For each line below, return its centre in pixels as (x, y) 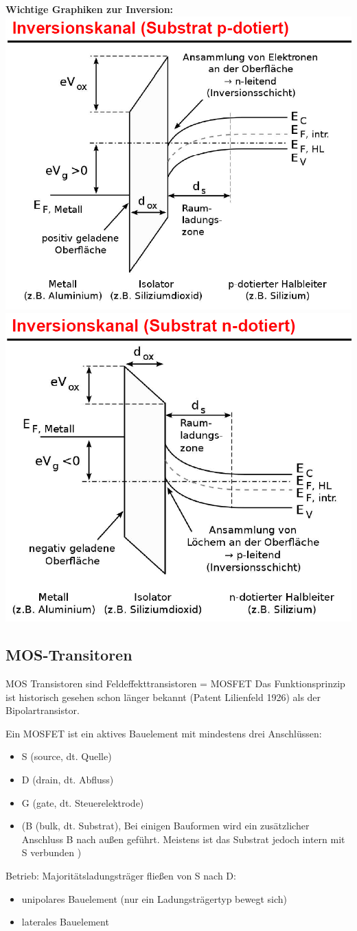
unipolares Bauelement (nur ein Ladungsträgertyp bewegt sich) (154, 898)
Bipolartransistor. (43, 710)
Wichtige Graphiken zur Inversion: (90, 9)
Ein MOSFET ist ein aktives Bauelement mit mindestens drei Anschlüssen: (164, 733)
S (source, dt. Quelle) (67, 756)
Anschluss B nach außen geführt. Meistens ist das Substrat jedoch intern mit (183, 839)
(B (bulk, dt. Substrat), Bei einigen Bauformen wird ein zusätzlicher (165, 826)
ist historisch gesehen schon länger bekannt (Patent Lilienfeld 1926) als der (163, 697)
